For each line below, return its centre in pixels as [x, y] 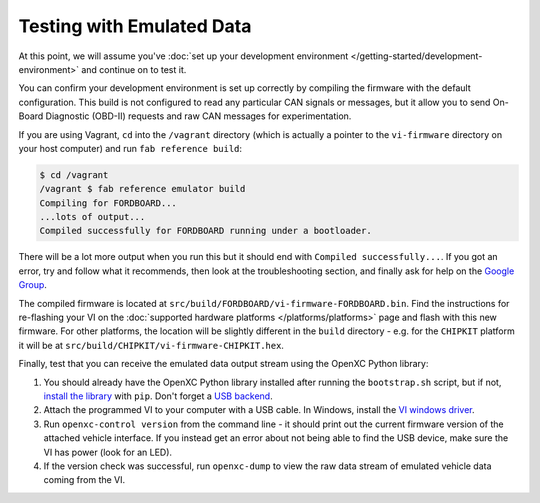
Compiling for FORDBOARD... [108, 203]
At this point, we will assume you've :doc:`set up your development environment [183, 56]
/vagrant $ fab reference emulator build [142, 189]
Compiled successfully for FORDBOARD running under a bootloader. [205, 231]
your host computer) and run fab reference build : [130, 148]
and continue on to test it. [134, 69]
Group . [32, 285]
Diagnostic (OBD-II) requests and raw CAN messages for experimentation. [198, 116]
